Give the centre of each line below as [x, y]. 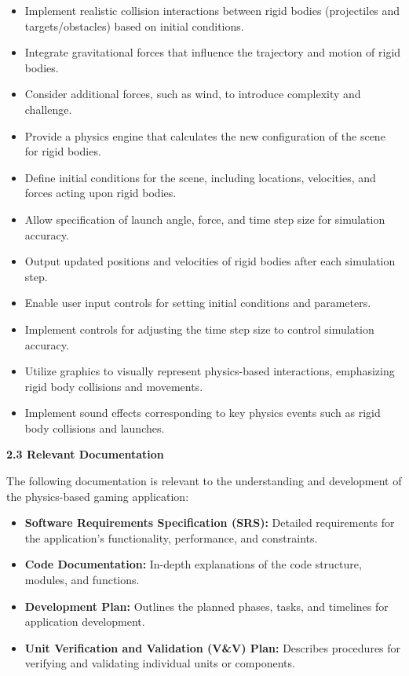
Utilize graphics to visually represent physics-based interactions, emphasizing [210, 371]
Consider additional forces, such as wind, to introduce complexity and [193, 94]
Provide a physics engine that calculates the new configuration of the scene [205, 135]
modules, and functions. [82, 580]
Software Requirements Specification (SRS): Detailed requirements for [210, 523]
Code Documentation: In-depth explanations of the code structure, [193, 564]
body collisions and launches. [95, 428]
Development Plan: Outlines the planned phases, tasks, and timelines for [206, 606]
